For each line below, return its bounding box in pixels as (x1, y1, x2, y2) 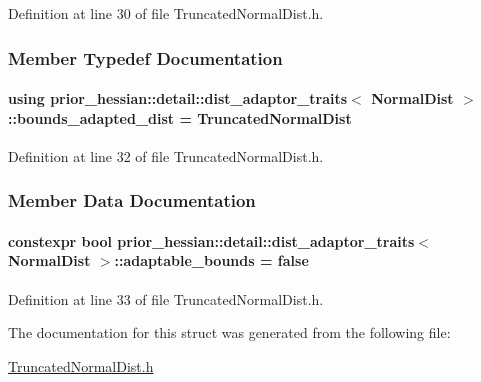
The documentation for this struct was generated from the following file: (8, 322, 451, 343)
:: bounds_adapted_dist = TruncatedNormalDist (8, 107, 352, 128)
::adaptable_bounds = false (114, 250, 309, 271)
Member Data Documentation (8, 188, 256, 213)
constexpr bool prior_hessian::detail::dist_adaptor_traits (8, 230, 415, 251)
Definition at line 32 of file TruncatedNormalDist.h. (8, 145, 324, 166)
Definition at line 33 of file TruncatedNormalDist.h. (8, 288, 324, 309)
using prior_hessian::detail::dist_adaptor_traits (8, 88, 348, 109)
